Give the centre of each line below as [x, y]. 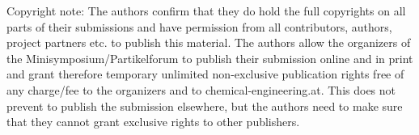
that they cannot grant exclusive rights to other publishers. [153, 122]
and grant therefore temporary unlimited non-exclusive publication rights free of [205, 74]
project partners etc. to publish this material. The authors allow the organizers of [209, 42]
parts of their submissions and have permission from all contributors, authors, [199, 26]
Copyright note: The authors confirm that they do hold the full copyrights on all [206, 11]
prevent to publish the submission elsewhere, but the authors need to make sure [205, 105]
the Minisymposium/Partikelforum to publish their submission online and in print [210, 58]
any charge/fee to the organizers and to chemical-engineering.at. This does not [201, 89]
